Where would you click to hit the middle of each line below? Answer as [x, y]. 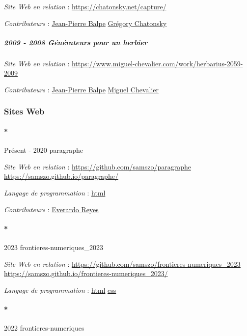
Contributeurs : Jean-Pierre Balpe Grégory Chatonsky [85, 23]
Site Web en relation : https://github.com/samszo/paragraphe [97, 166]
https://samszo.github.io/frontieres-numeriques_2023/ [86, 273]
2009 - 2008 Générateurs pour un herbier [76, 42]
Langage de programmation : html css [60, 290]
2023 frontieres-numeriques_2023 [54, 247]
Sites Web [24, 111]
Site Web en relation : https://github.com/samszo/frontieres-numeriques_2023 [122, 264]
